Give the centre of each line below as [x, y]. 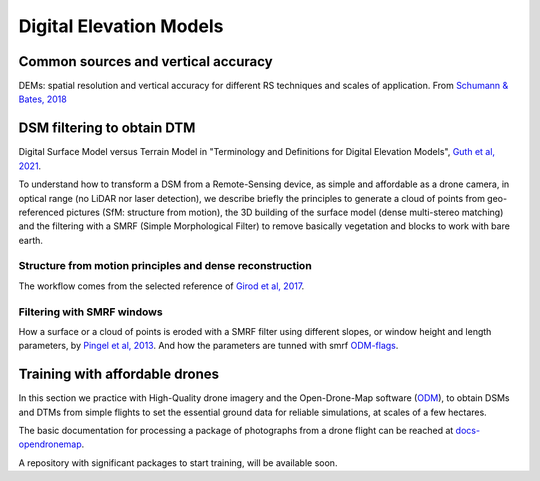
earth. [31, 240]
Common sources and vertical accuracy [146, 61]
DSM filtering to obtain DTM [107, 128]
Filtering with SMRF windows [91, 312]
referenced [41, 212]
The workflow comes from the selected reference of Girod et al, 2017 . [161, 286]
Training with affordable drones [119, 374]
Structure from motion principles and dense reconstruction [165, 266]
